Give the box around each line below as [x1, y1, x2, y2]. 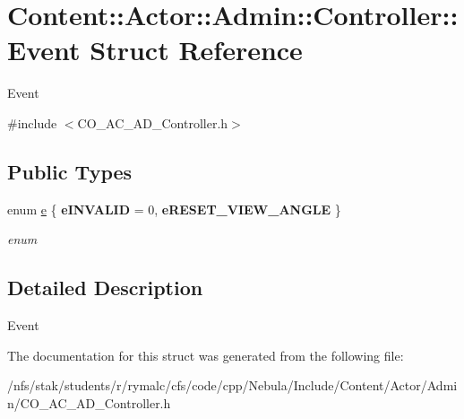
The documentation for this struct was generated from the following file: [7, 345, 404, 364]
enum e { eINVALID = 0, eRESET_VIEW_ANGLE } [7, 199, 341, 218]
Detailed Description [7, 274, 203, 301]
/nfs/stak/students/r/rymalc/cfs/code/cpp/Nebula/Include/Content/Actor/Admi [7, 376, 458, 395]
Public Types [7, 157, 133, 185]
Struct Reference [90, 31, 303, 68]
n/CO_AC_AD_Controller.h [7, 393, 171, 412]
